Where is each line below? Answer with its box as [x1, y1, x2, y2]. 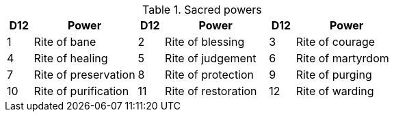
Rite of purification [34, 84, 129, 98]
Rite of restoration [165, 84, 257, 98]
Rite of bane [34, 35, 96, 49]
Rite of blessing [165, 35, 245, 49]
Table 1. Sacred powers [142, 3, 262, 16]
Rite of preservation [34, 68, 135, 81]
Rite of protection [165, 68, 254, 81]
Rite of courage [295, 35, 376, 49]
